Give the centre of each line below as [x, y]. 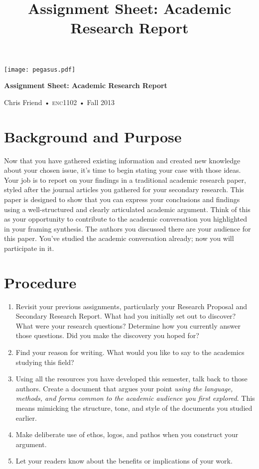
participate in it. [29, 248]
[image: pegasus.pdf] [40, 69]
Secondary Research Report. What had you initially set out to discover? [126, 316]
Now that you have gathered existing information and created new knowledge [122, 160]
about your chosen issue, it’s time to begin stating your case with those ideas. [123, 170]
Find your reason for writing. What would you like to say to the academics [130, 352]
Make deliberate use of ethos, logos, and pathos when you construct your [127, 434]
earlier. [26, 417]
